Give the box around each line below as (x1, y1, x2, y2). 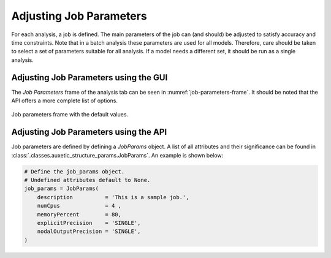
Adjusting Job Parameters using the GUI (11, 72, 168, 83)
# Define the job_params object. (24, 168, 125, 175)
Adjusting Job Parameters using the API (11, 127, 167, 137)
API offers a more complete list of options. (11, 97, 118, 104)
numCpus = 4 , (37, 202, 122, 210)
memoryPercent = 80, (37, 211, 122, 218)
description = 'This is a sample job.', (37, 194, 189, 200)
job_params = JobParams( (24, 185, 99, 192)
